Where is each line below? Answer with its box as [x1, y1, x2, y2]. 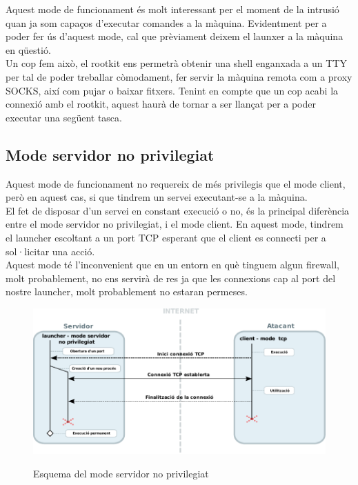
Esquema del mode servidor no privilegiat [33, 466, 209, 480]
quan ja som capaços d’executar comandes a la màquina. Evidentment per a [6, 15, 327, 30]
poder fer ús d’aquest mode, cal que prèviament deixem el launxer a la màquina [6, 29, 344, 43]
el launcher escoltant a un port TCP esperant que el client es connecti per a [6, 230, 326, 244]
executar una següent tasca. [6, 110, 122, 124]
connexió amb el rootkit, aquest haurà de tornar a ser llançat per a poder [6, 97, 317, 111]
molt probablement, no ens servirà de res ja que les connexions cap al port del [6, 270, 336, 285]
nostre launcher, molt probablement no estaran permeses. [6, 284, 248, 299]
